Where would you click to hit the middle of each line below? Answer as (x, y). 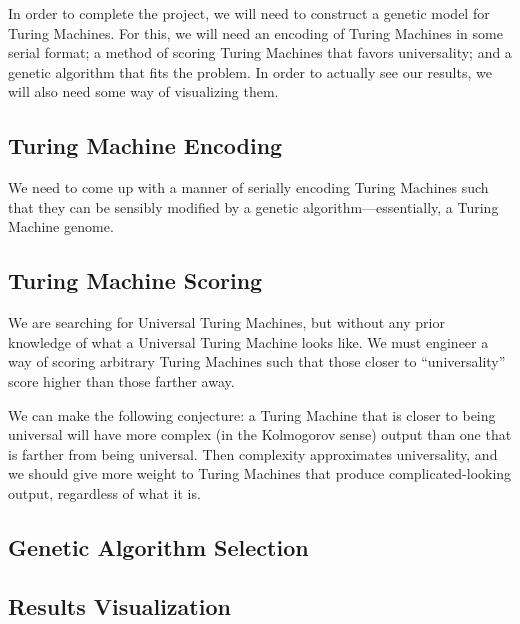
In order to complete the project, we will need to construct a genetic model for (249, 13)
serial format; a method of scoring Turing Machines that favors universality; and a (260, 52)
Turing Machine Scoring (135, 280)
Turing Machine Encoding (145, 145)
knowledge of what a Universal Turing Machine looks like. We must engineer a (248, 341)
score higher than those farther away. (121, 380)
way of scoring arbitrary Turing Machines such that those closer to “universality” (257, 361)
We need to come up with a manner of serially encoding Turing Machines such (248, 187)
